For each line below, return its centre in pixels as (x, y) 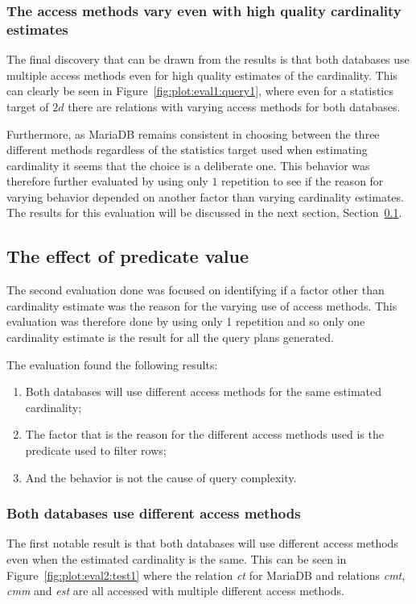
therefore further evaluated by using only (107, 181)
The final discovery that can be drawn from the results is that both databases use (208, 59)
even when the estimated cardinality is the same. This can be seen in (177, 559)
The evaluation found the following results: (112, 364)
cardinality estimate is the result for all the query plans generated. (170, 337)
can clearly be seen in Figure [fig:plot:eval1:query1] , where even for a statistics (200, 91)
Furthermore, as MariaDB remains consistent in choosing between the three (193, 133)
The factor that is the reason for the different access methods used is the (204, 434)
